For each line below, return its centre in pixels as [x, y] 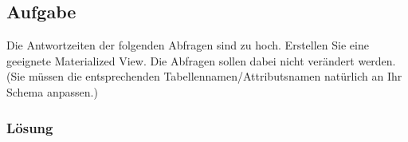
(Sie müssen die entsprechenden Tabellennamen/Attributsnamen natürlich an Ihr [204, 76]
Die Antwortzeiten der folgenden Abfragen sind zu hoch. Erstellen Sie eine [188, 45]
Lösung [30, 127]
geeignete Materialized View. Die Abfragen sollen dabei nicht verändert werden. [201, 60]
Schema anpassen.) [52, 91]
